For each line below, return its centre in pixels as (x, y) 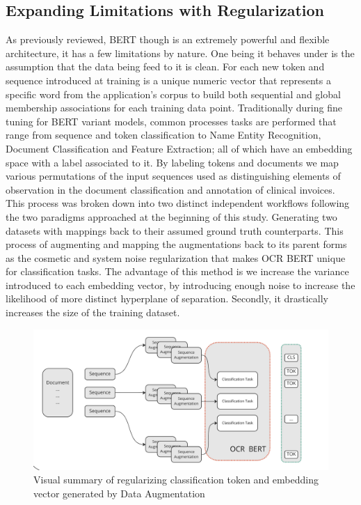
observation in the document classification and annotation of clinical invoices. (170, 189)
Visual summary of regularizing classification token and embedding (176, 480)
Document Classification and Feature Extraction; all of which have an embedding (179, 148)
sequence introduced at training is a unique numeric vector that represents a (168, 80)
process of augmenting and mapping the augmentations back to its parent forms (176, 244)
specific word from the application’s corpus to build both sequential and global (173, 94)
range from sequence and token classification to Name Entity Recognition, (163, 135)
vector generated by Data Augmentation (119, 493)
